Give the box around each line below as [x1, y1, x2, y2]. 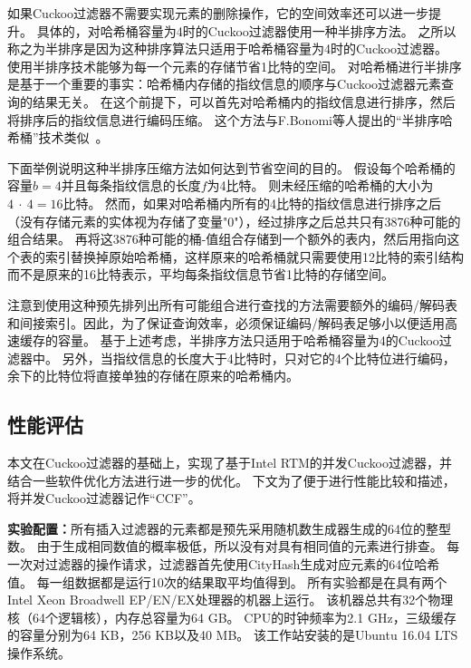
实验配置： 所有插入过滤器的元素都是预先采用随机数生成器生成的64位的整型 [7, 518, 451, 537]
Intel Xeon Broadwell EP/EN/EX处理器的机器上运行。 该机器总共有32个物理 [7, 590, 454, 609]
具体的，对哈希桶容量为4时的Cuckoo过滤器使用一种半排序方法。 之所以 [36, 21, 457, 40]
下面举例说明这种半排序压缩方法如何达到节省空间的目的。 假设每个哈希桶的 [7, 158, 456, 177]
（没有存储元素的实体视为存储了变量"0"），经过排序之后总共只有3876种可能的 [7, 211, 461, 230]
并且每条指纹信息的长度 [61, 176, 201, 195]
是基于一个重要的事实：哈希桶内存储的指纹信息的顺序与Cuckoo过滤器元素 [7, 74, 442, 93]
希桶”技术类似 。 [7, 128, 109, 147]
